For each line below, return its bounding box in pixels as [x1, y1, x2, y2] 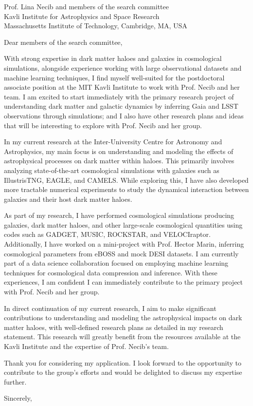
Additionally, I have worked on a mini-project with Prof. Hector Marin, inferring [4, 239, 244, 249]
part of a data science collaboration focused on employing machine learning [4, 258, 229, 268]
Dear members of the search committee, [4, 37, 123, 47]
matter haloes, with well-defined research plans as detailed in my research [4, 322, 223, 332]
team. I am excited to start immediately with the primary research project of [4, 91, 234, 101]
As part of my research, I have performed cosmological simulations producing [4, 210, 235, 220]
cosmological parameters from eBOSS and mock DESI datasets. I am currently [4, 248, 239, 258]
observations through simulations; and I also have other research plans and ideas [4, 110, 244, 120]
